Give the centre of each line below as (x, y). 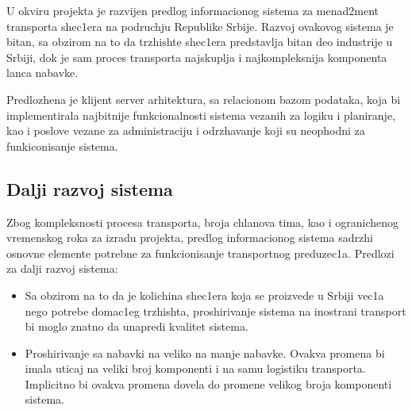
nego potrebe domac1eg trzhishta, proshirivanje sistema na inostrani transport (216, 310)
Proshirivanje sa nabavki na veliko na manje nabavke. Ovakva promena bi (205, 353)
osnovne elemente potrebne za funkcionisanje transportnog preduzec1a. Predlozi (200, 253)
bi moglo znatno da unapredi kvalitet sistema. (137, 326)
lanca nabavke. (42, 73)
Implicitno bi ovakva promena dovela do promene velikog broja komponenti (208, 383)
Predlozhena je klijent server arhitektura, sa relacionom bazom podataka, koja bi (204, 99)
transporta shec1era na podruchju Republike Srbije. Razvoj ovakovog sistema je (200, 26)
